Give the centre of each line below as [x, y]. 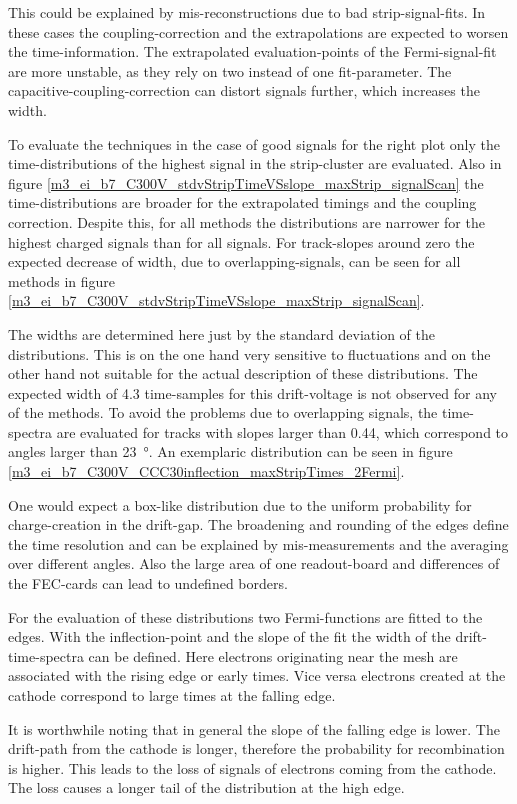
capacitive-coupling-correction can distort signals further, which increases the [244, 90]
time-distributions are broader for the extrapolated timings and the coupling [242, 202]
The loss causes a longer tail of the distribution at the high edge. [206, 787]
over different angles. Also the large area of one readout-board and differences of [254, 563]
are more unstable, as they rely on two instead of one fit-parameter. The [230, 70]
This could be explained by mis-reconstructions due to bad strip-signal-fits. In [247, 12]
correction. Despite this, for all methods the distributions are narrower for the [246, 221]
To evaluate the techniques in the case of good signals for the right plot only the [254, 143]
